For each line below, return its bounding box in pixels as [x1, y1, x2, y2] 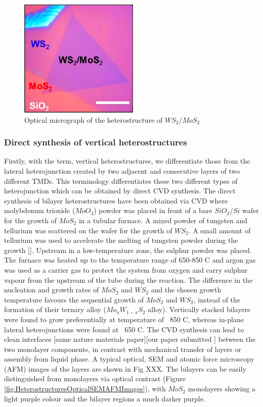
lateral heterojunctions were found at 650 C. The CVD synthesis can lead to [4, 324, 244, 334]
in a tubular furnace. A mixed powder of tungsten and [78, 215, 248, 225]
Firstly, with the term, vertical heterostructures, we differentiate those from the [4, 156, 250, 166]
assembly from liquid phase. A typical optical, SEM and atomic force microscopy [4, 353, 254, 364]
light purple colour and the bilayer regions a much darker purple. [4, 393, 205, 403]
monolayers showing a [188, 383, 255, 394]
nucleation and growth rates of [4, 284, 99, 295]
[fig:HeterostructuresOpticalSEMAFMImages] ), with [4, 383, 166, 394]
